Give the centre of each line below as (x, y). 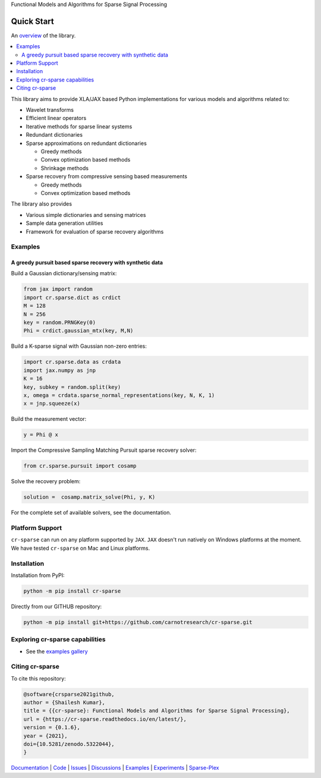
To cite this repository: (38, 678)
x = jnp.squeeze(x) (52, 404)
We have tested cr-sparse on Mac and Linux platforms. (81, 548)
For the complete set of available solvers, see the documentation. (91, 513)
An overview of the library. (43, 35)
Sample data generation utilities (64, 223)
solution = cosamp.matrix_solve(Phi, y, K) (89, 497)
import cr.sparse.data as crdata (72, 362)
